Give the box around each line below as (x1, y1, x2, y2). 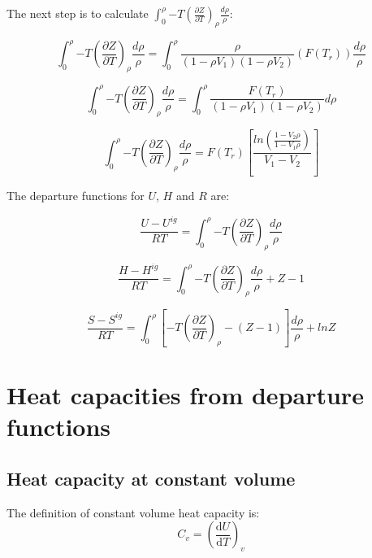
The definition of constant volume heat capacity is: (6, 504, 260, 521)
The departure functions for (6, 187, 145, 204)
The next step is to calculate (6, 5, 149, 21)
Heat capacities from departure (6, 378, 364, 412)
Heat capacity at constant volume (6, 465, 296, 490)
